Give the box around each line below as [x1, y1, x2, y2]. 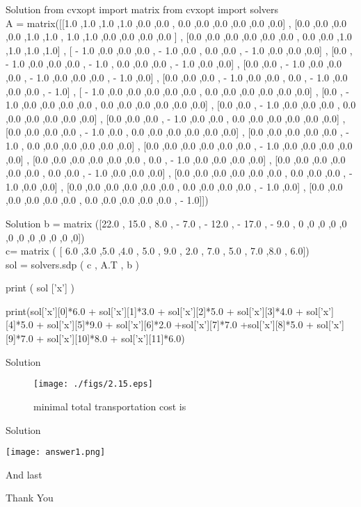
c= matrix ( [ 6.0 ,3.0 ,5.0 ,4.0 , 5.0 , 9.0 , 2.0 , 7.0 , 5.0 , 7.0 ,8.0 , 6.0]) [6, 243, 310, 258]
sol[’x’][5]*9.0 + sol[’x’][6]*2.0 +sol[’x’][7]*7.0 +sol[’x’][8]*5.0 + [47, 317, 314, 332]
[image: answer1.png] [6, 447, 106, 458]
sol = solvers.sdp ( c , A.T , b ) [6, 257, 140, 271]
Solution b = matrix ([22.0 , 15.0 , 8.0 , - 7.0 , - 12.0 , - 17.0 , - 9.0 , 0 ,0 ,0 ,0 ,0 [6, 216, 347, 230]
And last [6, 467, 42, 481]
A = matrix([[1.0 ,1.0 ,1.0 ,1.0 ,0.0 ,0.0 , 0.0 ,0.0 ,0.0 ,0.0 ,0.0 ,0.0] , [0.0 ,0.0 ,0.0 [6, 15, 347, 30]
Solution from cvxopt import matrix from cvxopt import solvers [6, 2, 279, 16]
